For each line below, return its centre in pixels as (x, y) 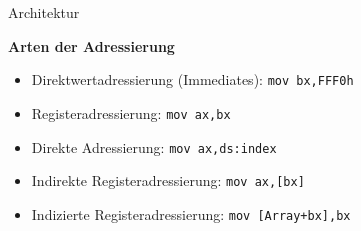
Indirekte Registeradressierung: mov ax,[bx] (168, 180)
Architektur (44, 12)
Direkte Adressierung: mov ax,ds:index (154, 146)
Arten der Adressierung (91, 45)
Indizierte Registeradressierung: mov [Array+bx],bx (191, 213)
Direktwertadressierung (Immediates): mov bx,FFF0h (192, 79)
